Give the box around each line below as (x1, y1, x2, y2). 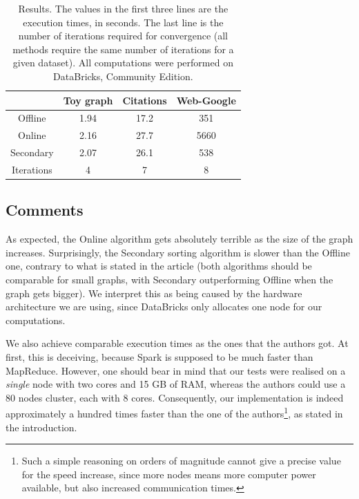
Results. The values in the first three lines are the (18, 1, 229, 15)
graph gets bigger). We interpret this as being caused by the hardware (6, 285, 302, 300)
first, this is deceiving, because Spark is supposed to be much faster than (6, 349, 313, 364)
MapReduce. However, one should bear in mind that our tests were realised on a (6, 363, 346, 377)
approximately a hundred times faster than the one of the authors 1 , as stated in (6, 404, 343, 421)
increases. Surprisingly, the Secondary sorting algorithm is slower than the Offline (6, 245, 350, 259)
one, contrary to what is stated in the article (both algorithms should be (6, 258, 312, 273)
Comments (6, 199, 84, 220)
